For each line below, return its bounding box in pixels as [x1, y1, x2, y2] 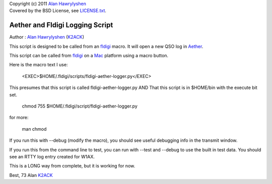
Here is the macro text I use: [9, 62, 68, 68]
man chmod [22, 126, 47, 132]
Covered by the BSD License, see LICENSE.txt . [9, 8, 107, 14]
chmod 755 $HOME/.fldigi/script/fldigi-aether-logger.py [22, 103, 138, 109]
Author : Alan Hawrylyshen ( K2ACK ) [9, 34, 84, 40]
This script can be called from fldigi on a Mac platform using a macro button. [9, 53, 169, 59]
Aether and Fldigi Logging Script [9, 21, 113, 30]
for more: [9, 115, 29, 121]
